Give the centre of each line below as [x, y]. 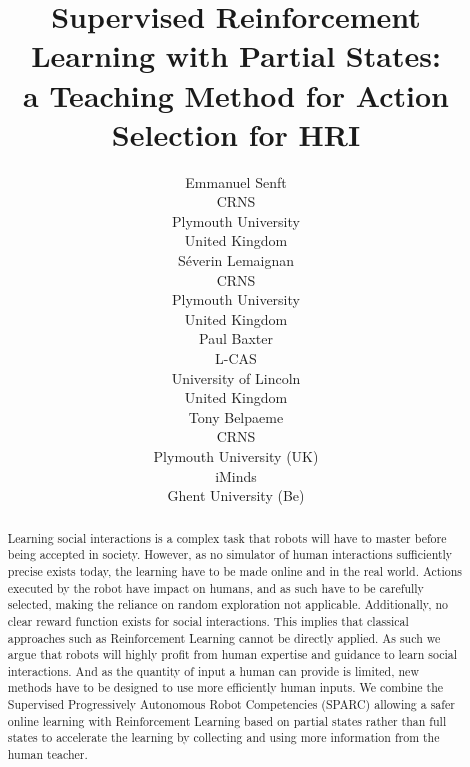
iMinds [236, 475]
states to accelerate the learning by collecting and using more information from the [223, 737]
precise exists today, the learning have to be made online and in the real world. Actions [235, 570]
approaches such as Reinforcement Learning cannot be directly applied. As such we [224, 637]
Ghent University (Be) [236, 495]
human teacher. [47, 754]
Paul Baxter [236, 338]
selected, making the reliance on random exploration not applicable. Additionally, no [227, 604]
